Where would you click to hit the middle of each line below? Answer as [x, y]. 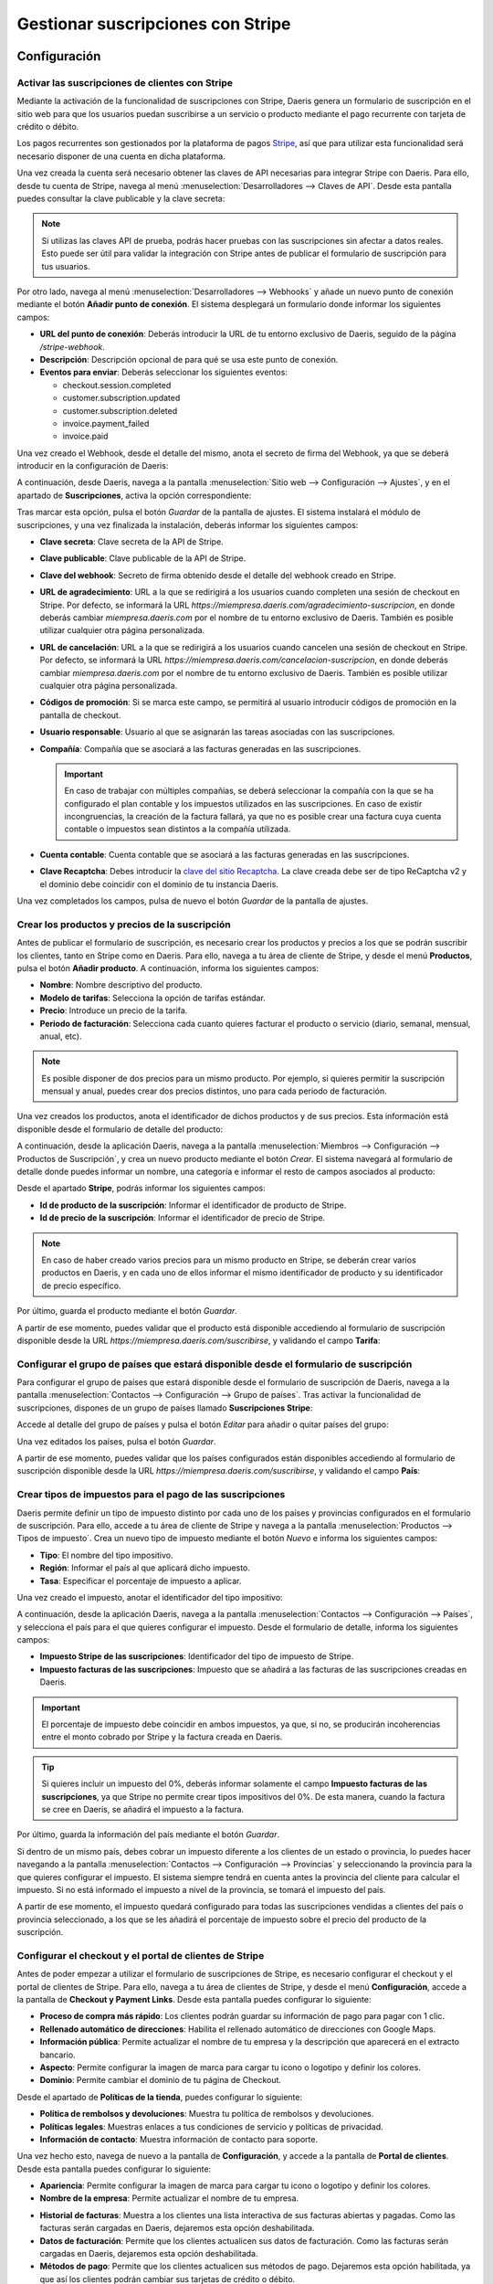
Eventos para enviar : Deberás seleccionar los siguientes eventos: [163, 372]
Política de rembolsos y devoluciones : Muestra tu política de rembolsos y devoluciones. [207, 2114]
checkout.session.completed [117, 385]
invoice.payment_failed [106, 423]
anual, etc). [61, 1036]
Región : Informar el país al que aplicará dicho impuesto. [145, 1568]
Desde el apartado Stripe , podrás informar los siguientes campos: [141, 1189]
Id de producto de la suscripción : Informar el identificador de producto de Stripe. [193, 1205]
